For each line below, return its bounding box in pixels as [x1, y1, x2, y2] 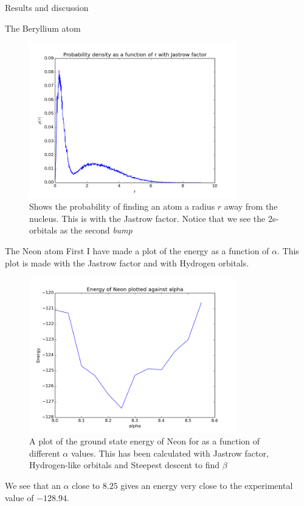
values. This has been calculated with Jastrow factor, [71, 446, 269, 459]
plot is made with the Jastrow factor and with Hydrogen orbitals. [5, 256, 249, 269]
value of [5, 491, 34, 504]
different [29, 446, 60, 459]
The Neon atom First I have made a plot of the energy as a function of [5, 244, 269, 257]
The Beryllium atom [5, 21, 81, 34]
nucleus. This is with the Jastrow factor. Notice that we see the [29, 212, 266, 224]
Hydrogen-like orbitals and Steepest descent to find [29, 458, 219, 471]
